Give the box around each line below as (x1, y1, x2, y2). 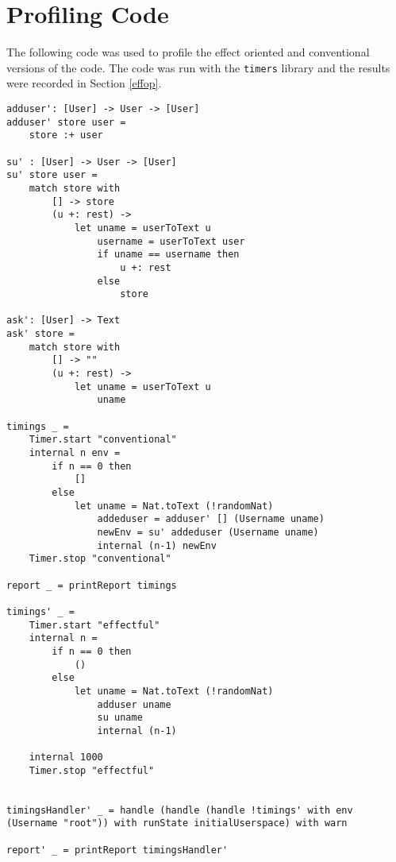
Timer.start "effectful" (29, 619, 160, 631)
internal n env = (29, 447, 121, 459)
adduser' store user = (6, 116, 126, 128)
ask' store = (6, 328, 75, 340)
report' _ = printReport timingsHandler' (6, 844, 229, 856)
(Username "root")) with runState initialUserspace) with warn (6, 818, 348, 829)
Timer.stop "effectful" (29, 764, 155, 776)
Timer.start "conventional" (29, 434, 177, 446)
